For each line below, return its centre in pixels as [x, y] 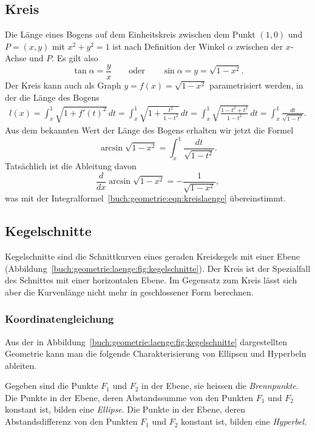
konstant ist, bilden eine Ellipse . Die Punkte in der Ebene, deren [125, 409]
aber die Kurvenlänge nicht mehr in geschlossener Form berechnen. [129, 292]
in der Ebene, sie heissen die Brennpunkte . [220, 386]
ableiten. [21, 365]
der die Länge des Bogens [52, 97]
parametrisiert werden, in [256, 85]
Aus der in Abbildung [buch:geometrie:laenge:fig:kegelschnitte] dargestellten [146, 341]
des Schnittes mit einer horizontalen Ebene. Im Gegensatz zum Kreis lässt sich [151, 280]
